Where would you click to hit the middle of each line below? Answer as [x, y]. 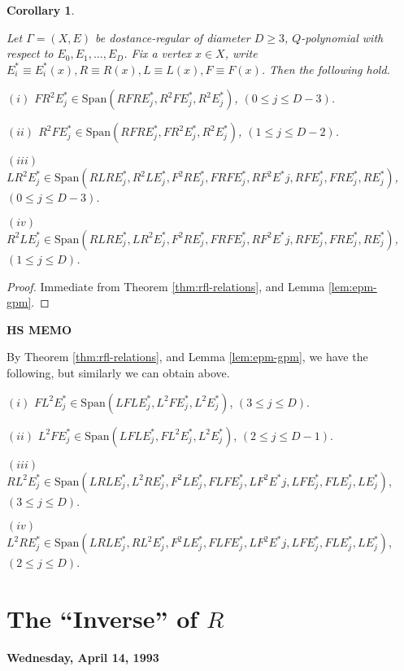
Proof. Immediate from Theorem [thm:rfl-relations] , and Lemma [166, 286]
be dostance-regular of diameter [173, 37]
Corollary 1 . [41, 10]
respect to [30, 53]
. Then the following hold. [326, 69]
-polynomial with [342, 37]
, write [241, 53]
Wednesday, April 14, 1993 [83, 657]
